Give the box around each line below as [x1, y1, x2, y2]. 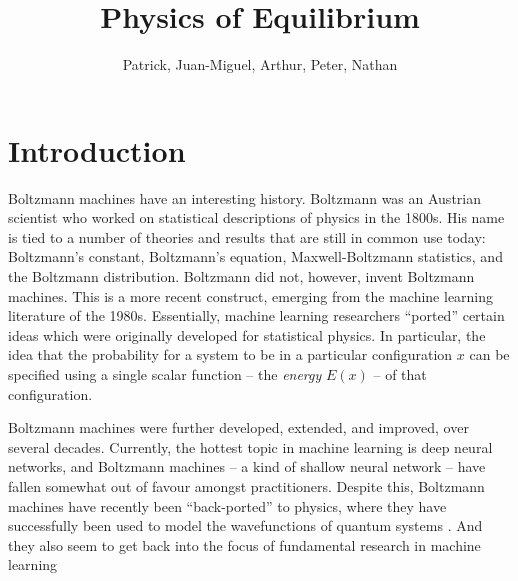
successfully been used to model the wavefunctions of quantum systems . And [8, 515, 483, 536]
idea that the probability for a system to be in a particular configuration [8, 344, 453, 365]
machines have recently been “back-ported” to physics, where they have [8, 495, 447, 516]
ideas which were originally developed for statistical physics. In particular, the [8, 324, 486, 345]
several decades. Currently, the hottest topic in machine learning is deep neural [8, 436, 493, 457]
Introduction [8, 129, 186, 170]
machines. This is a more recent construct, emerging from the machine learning [8, 285, 494, 306]
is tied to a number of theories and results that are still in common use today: [8, 226, 486, 247]
